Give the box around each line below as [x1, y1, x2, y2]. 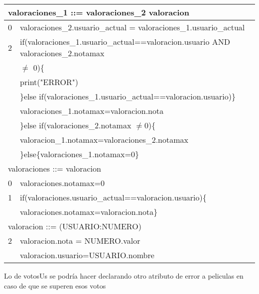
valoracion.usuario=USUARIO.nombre [20, 249, 154, 261]
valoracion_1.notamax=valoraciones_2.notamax [20, 134, 189, 145]
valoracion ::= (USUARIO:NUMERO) [8, 220, 141, 232]
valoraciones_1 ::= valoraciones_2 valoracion [8, 6, 190, 18]
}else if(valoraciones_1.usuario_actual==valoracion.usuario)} [20, 91, 236, 102]
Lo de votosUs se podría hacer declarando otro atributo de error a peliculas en [4, 271, 244, 281]
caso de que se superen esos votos [4, 280, 106, 291]
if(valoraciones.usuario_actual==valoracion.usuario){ [20, 192, 207, 203]
